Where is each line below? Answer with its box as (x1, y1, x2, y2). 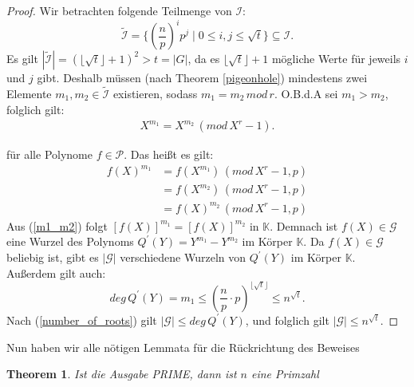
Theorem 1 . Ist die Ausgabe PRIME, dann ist (6, 365, 237, 382)
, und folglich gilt (245, 311, 329, 328)
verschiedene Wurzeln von (120, 249, 246, 265)
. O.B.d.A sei (274, 85, 338, 101)
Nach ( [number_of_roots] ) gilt (6, 311, 157, 328)
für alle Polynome (6, 146, 93, 163)
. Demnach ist (270, 217, 338, 234)
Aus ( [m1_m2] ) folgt (6, 217, 108, 234)
